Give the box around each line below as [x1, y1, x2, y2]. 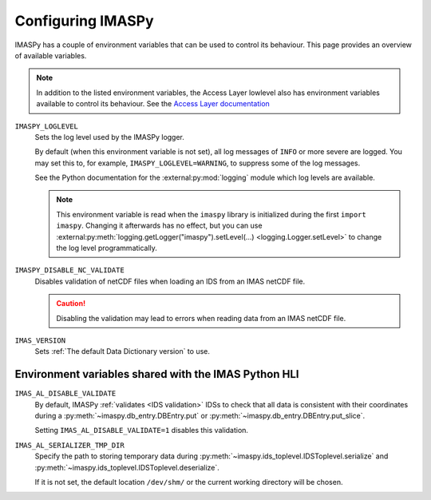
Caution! [56, 299, 86, 308]
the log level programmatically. [56, 244, 157, 253]
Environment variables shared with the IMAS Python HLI [14, 367, 299, 381]
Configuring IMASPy [14, 12, 155, 30]
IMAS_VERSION [14, 335, 66, 345]
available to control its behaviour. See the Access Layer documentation [36, 99, 271, 109]
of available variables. [14, 50, 87, 60]
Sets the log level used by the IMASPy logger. [34, 132, 185, 141]
